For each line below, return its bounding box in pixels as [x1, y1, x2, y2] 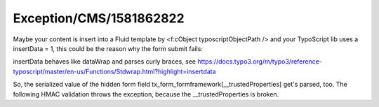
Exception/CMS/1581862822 [13, 10, 185, 26]
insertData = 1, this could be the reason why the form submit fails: [13, 44, 204, 52]
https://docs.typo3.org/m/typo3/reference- [197, 57, 323, 66]
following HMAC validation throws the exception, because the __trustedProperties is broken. [13, 90, 279, 98]
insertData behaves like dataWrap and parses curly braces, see [13, 57, 197, 66]
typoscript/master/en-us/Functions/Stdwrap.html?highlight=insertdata [13, 67, 217, 76]
